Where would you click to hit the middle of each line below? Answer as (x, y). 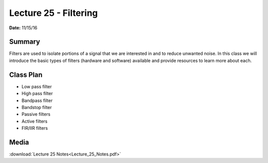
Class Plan (26, 75)
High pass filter (37, 94)
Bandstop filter (37, 107)
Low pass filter (37, 86)
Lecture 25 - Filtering (54, 13)
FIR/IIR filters (35, 128)
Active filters (34, 121)
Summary (25, 42)
